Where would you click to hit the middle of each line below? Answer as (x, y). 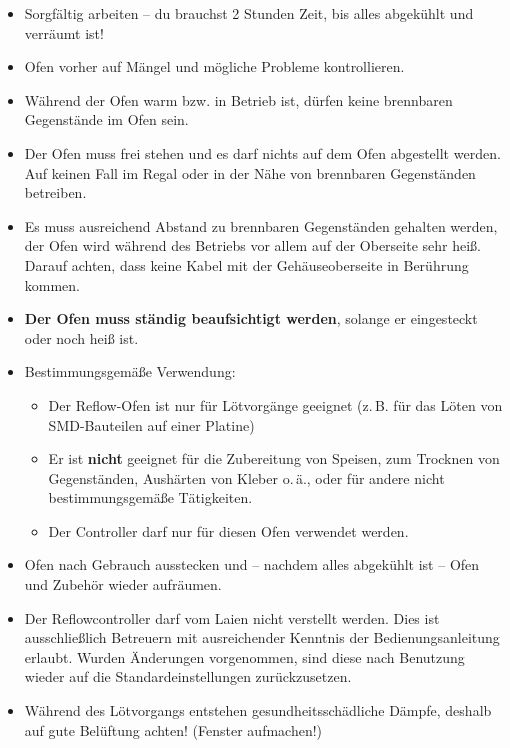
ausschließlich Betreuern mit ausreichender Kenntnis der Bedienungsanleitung (262, 637)
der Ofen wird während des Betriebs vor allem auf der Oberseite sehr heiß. (252, 245)
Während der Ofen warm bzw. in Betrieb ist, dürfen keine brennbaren (238, 99)
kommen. (52, 284)
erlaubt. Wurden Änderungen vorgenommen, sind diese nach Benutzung (244, 656)
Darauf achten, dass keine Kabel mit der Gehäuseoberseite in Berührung (246, 264)
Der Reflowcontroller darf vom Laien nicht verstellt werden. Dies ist (232, 617)
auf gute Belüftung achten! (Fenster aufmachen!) (173, 729)
